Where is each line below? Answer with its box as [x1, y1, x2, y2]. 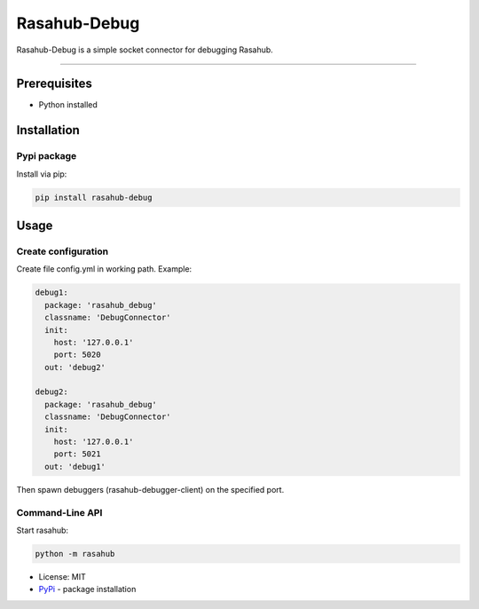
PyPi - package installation [38, 584, 137, 595]
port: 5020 [53, 350, 101, 360]
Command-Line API [16, 506, 103, 518]
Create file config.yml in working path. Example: [16, 264, 192, 274]
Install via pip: [16, 169, 67, 179]
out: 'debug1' [44, 462, 106, 471]
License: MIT [38, 571, 86, 581]
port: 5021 [53, 449, 101, 459]
